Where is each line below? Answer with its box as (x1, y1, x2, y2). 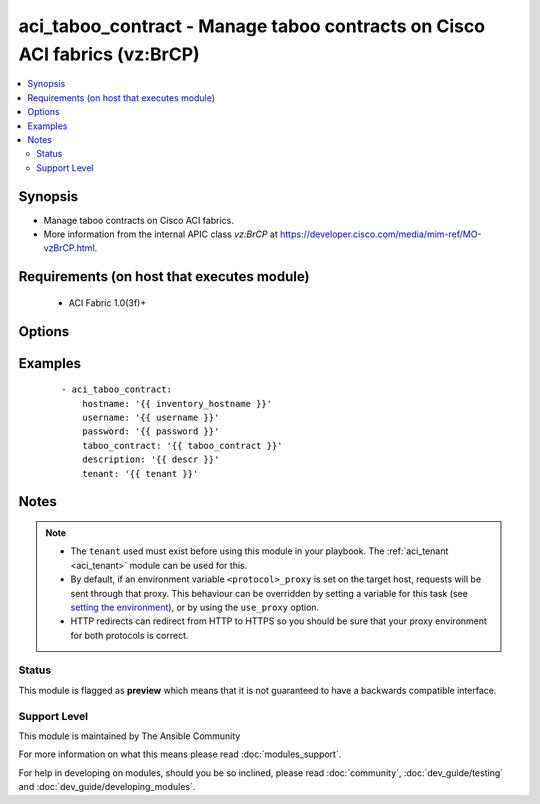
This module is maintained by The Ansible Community (18, 730, 241, 742)
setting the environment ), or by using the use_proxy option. (70, 601, 320, 613)
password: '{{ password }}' (81, 426, 220, 437)
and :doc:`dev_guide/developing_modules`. (18, 781, 196, 793)
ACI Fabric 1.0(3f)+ (68, 296, 147, 309)
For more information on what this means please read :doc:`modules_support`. (18, 748, 342, 760)
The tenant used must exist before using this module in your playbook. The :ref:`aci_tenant (70, 545, 449, 557)
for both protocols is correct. (70, 629, 189, 641)
